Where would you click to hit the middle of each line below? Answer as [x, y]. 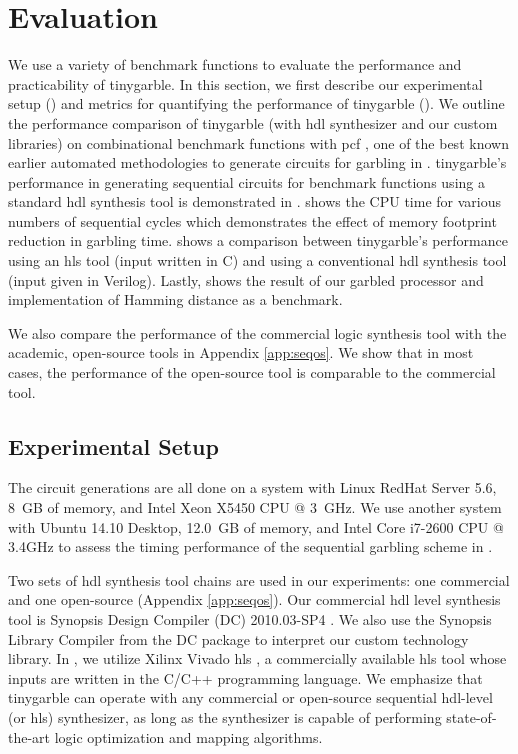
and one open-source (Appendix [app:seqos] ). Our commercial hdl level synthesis [254, 599]
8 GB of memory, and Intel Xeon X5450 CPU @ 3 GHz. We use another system [255, 507]
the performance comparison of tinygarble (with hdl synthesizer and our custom [253, 122]
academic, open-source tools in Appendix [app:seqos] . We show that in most [241, 352]
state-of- [471, 716]
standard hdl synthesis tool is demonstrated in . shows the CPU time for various [254, 201]
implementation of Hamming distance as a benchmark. [175, 299]
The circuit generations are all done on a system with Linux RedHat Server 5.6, [252, 487]
